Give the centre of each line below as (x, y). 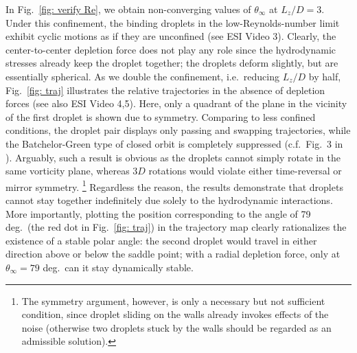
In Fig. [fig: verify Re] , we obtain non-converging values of (128, 9)
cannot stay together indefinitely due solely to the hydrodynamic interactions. (169, 200)
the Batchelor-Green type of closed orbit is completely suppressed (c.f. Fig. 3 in (174, 143)
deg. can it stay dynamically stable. (118, 267)
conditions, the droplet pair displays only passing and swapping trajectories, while (178, 130)
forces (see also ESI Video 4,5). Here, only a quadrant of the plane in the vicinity (176, 103)
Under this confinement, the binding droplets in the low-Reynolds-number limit (173, 22)
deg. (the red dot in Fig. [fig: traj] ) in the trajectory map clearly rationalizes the (176, 227)
